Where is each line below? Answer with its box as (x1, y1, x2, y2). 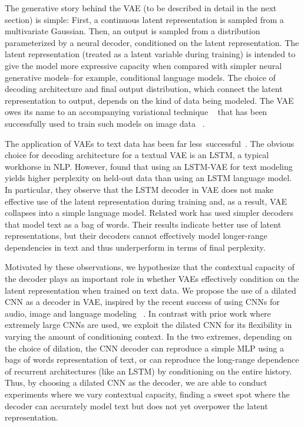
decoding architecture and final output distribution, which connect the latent (5, 83, 283, 95)
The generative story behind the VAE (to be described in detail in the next (5, 2, 277, 14)
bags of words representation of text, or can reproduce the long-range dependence (5, 353, 299, 366)
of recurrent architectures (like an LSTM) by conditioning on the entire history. (5, 364, 292, 377)
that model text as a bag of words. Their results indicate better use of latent (5, 218, 282, 230)
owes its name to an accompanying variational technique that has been (5, 106, 267, 118)
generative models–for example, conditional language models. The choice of (5, 71, 276, 83)
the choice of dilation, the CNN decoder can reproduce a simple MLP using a (5, 341, 284, 354)
